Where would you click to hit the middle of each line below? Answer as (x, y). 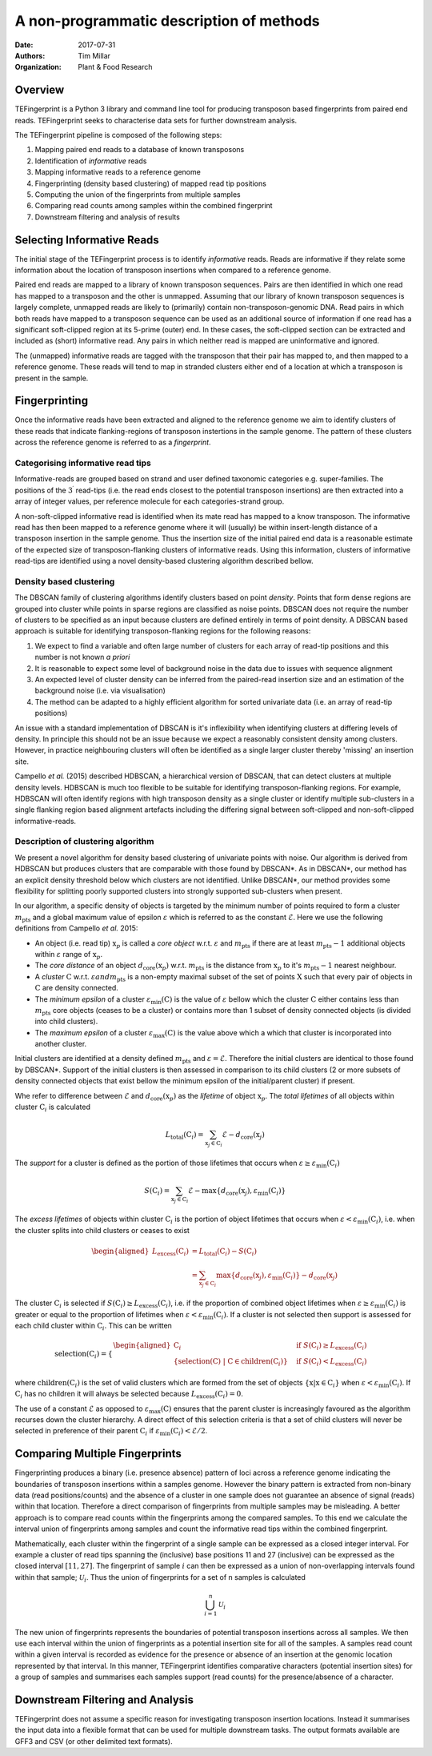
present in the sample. (52, 378)
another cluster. (61, 1044)
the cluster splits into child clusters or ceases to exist (102, 1230)
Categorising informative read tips (83, 463)
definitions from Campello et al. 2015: (76, 928)
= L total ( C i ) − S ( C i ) (224, 1252)
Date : (24, 45)
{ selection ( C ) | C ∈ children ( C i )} (230, 1362)
